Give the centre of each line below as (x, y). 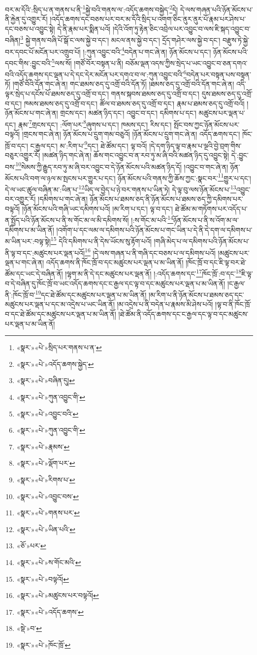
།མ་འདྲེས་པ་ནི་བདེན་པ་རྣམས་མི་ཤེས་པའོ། (165, 304)
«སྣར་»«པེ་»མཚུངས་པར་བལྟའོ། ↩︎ (58, 595)
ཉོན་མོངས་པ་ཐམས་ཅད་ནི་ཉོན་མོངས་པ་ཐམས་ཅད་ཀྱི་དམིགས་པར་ (166, 199)
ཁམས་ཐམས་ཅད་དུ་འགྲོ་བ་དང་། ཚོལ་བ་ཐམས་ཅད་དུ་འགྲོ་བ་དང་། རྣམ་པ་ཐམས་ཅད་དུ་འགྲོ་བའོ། (134, 103)
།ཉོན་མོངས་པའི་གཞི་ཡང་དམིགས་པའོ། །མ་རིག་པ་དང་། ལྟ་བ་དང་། (97, 208)
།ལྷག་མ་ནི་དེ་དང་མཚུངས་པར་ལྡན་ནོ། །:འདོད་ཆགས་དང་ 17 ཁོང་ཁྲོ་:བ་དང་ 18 (153, 273)
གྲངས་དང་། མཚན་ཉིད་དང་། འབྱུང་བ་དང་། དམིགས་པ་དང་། (128, 113)
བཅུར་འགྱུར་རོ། (23, 155)
